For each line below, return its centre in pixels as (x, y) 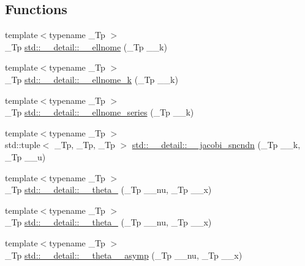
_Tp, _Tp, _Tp (85, 145)
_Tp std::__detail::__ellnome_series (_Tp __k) (100, 112)
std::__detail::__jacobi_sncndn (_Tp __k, (216, 145)
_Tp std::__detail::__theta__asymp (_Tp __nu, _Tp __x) (124, 255)
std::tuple (23, 145)
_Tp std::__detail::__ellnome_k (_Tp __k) (92, 79)
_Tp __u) (25, 156)
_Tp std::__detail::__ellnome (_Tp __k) (86, 46)
